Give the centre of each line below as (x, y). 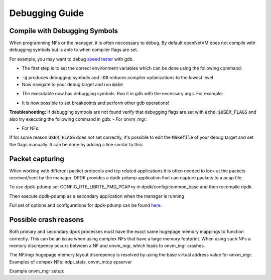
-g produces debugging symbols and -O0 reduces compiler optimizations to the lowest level (117, 77)
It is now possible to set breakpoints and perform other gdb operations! (96, 103)
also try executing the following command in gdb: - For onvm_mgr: (78, 119)
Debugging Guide (47, 13)
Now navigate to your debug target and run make (72, 85)
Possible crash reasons (46, 220)
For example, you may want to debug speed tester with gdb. (72, 59)
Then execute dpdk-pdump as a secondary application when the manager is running (97, 196)
